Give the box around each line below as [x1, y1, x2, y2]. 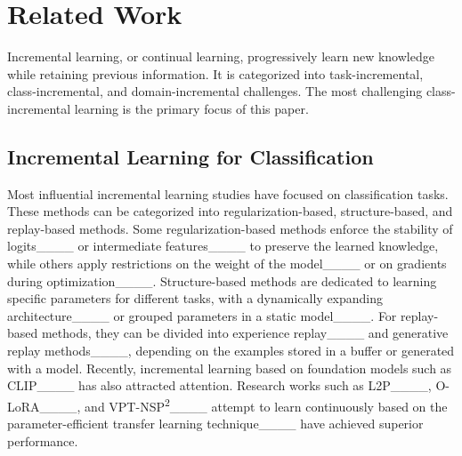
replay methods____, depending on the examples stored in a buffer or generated [7, 341, 455, 360]
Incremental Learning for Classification [7, 142, 374, 170]
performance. [7, 431, 78, 450]
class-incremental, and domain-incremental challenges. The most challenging [7, 82, 423, 100]
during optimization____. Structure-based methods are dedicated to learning [7, 271, 437, 290]
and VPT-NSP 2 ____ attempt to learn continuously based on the [85, 394, 448, 415]
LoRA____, [7, 396, 81, 415]
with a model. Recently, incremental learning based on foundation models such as [7, 358, 452, 377]
